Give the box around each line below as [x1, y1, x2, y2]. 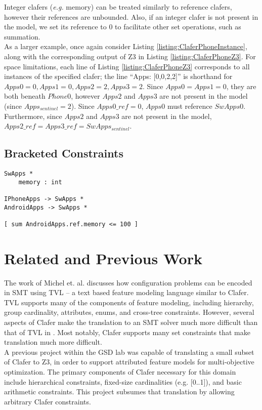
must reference [167, 100, 212, 111]
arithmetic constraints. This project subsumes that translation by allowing [4, 386, 235, 397]
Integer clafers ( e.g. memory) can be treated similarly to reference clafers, [4, 2, 232, 12]
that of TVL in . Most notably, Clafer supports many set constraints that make [4, 326, 250, 337]
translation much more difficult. [4, 337, 102, 347]
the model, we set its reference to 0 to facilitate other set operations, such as [4, 21, 241, 32]
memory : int [18, 178, 62, 186]
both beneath [4, 91, 46, 101]
